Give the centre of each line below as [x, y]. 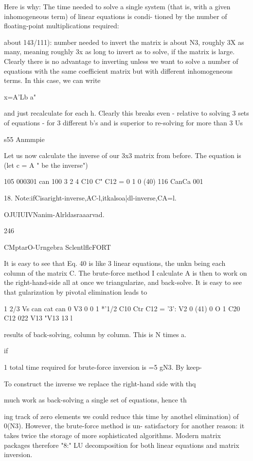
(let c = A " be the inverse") [46, 165]
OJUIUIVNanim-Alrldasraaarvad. [54, 214]
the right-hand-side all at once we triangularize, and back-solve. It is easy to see [123, 282]
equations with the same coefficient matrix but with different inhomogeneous [118, 70]
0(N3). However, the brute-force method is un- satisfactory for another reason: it [124, 426]
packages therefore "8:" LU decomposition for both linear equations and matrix [122, 445]
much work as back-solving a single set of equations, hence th [95, 400]
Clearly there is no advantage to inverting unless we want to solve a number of [121, 61]
